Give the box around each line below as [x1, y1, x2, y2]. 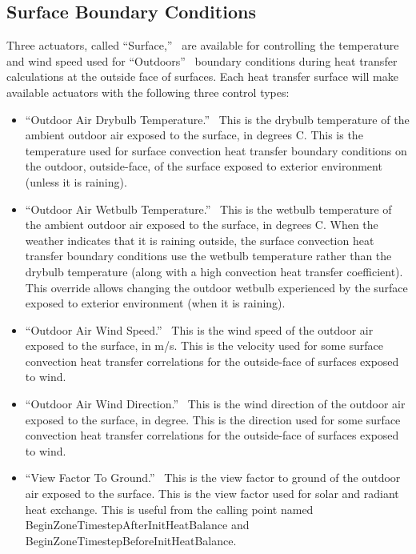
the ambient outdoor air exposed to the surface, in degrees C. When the [25, 216, 378, 233]
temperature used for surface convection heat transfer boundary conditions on [25, 142, 407, 159]
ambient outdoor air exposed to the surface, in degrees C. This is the [25, 126, 363, 143]
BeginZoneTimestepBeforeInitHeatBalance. [25, 532, 237, 548]
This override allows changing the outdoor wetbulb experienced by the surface [25, 279, 408, 295]
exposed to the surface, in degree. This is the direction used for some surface [25, 411, 401, 428]
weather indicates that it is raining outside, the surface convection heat [25, 231, 374, 248]
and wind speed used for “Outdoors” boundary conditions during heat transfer [6, 52, 398, 69]
